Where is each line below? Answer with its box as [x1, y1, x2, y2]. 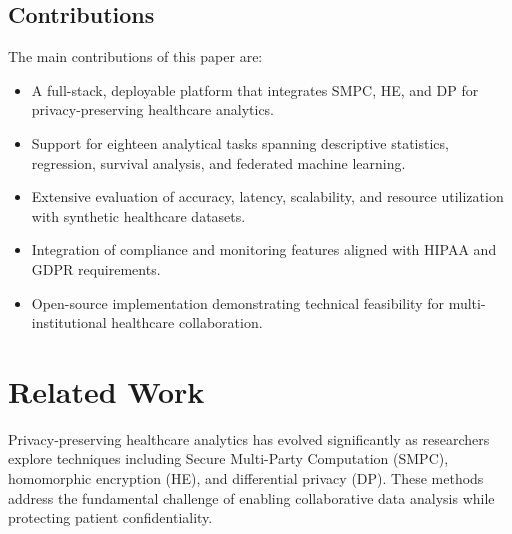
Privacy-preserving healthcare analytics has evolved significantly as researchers [8, 428, 490, 449]
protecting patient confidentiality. [8, 507, 213, 528]
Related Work [8, 370, 205, 411]
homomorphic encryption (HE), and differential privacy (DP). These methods [8, 468, 484, 489]
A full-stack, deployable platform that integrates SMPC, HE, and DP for [31, 79, 479, 100]
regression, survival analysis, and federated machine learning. [31, 152, 406, 173]
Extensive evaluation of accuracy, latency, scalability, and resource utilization [31, 186, 504, 207]
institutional [31, 312, 107, 333]
